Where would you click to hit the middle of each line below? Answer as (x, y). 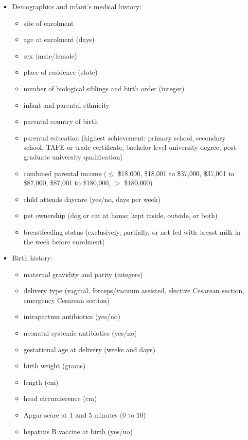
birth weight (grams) (54, 366)
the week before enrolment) (64, 241)
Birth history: (32, 258)
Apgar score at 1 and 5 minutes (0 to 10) (85, 415)
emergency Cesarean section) (66, 300)
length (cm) (41, 382)
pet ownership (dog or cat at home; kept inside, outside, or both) (121, 215)
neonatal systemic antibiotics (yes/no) (80, 333)
